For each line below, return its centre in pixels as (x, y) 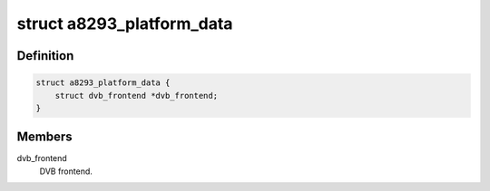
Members (44, 137)
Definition (45, 56)
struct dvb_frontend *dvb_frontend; (136, 95)
